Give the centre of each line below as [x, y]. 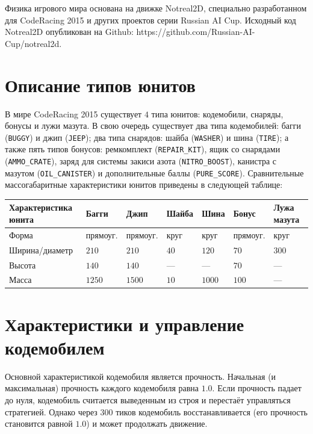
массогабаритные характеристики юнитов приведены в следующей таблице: [144, 184]
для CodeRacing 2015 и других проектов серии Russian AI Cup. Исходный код [150, 20]
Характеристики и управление [125, 324]
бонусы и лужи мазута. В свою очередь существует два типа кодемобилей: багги [153, 126]
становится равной [39, 423]
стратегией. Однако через [51, 411]
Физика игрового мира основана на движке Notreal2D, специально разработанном [156, 8]
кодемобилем [55, 347]
